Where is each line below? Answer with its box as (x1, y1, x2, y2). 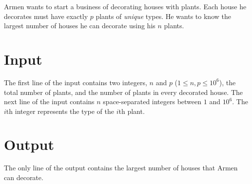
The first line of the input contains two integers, (4, 77, 147, 87)
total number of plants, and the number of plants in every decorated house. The (4, 87, 243, 97)
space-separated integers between (103, 96, 202, 107)
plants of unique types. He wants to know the (96, 11, 231, 21)
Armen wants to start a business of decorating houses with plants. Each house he (4, 1, 247, 11)
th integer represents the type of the (6, 106, 114, 116)
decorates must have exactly (4, 11, 88, 21)
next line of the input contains (4, 96, 95, 107)
